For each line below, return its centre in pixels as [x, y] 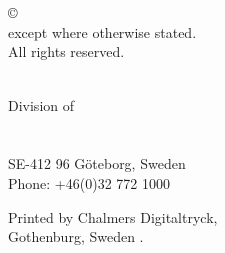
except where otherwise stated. [102, 31]
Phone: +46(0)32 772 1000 [89, 182]
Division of [41, 104]
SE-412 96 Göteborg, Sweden [97, 163]
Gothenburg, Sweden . [76, 236]
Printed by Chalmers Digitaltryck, [113, 216]
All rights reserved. [66, 51]
